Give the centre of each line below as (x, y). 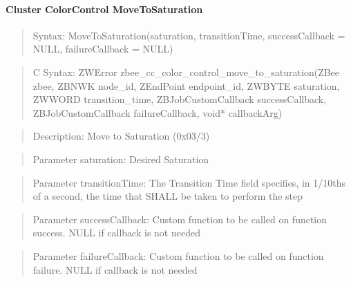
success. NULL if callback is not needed (116, 233)
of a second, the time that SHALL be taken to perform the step (168, 196)
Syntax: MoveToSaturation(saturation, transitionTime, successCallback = (189, 35)
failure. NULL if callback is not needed (115, 269)
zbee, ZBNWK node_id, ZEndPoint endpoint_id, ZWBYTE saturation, (186, 85)
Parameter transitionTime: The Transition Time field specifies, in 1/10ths (189, 182)
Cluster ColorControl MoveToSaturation (104, 9)
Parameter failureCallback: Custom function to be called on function (178, 255)
